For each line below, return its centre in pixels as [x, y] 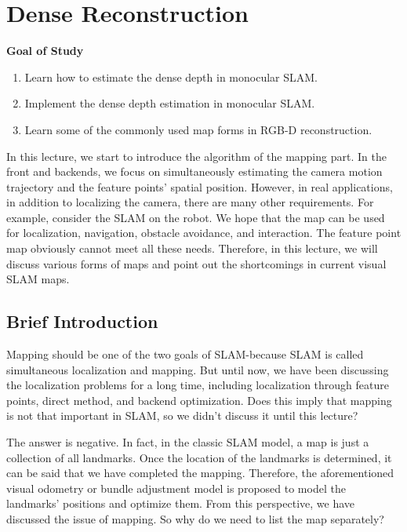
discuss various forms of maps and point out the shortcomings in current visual [196, 263]
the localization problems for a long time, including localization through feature [198, 385]
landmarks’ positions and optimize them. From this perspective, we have [181, 503]
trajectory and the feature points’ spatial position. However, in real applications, [200, 186]
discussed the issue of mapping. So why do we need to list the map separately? [195, 518]
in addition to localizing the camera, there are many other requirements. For [190, 202]
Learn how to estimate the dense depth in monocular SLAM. [171, 77]
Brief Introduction [82, 321]
